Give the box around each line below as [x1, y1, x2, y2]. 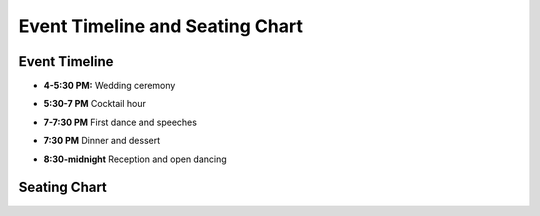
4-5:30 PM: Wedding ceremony [43, 80, 176, 92]
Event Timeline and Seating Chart [18, 15, 304, 37]
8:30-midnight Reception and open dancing [43, 153, 227, 165]
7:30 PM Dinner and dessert [43, 135, 160, 147]
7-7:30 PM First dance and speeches [43, 116, 197, 128]
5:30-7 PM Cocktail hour [43, 98, 147, 110]
